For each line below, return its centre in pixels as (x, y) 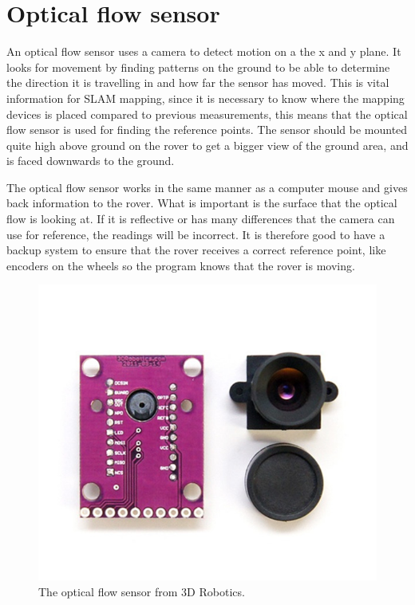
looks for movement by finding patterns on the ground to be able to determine (198, 67)
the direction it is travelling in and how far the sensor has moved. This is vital (198, 82)
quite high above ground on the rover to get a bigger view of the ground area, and (207, 145)
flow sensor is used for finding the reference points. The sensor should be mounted (207, 130)
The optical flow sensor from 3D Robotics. (142, 591)
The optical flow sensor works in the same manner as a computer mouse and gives (207, 187)
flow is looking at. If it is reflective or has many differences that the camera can (201, 219)
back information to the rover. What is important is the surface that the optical (202, 203)
